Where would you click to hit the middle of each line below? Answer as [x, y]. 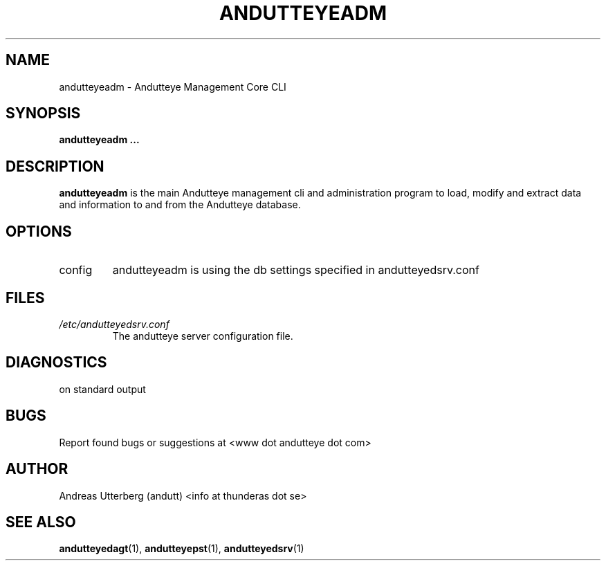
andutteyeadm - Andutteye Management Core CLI [173, 86]
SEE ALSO [41, 522]
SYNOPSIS [43, 113]
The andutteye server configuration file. [203, 336]
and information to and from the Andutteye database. [180, 205]
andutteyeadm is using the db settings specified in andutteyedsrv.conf [296, 270]
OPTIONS [39, 231]
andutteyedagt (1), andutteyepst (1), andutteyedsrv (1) [182, 549]
